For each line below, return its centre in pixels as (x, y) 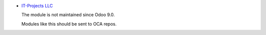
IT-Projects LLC (37, 6)
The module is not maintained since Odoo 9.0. (68, 15)
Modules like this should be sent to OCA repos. (69, 24)
